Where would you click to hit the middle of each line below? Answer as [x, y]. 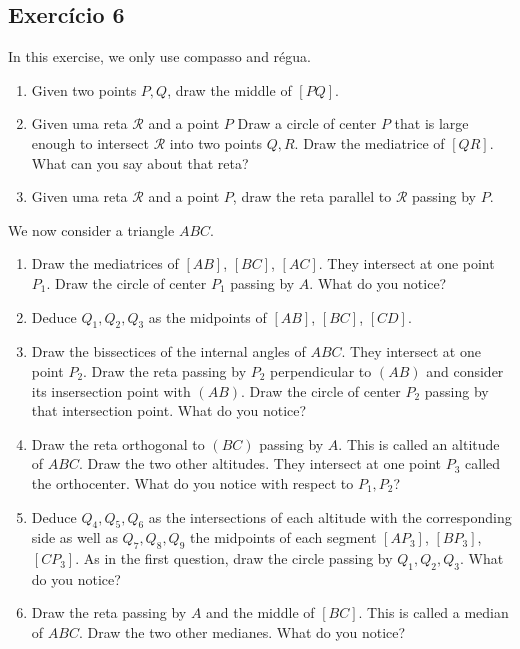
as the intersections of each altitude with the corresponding [330, 516]
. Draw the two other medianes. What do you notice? [242, 632]
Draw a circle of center [307, 123]
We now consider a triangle [91, 229]
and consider [465, 370]
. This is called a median [433, 612]
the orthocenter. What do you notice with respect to [192, 482]
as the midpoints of [207, 316]
